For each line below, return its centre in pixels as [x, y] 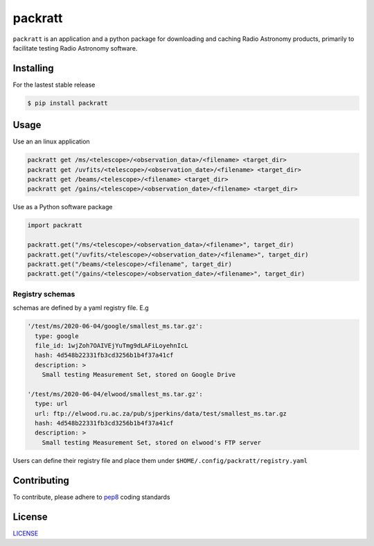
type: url [52, 404]
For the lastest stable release [54, 85]
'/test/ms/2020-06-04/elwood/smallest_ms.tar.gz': [115, 394]
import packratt [55, 226]
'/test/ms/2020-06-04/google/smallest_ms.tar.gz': [115, 326]
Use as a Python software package [63, 207]
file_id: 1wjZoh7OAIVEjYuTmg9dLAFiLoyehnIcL [112, 345]
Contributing [41, 481]
